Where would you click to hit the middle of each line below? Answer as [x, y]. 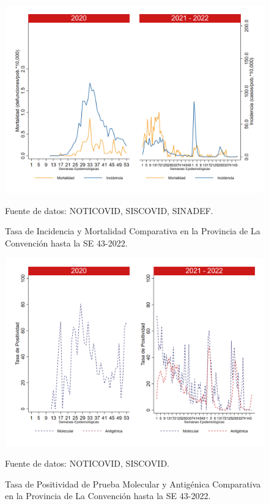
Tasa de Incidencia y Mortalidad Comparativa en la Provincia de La [133, 231]
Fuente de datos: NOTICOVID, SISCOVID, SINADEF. [109, 210]
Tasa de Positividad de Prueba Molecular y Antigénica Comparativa [133, 484]
